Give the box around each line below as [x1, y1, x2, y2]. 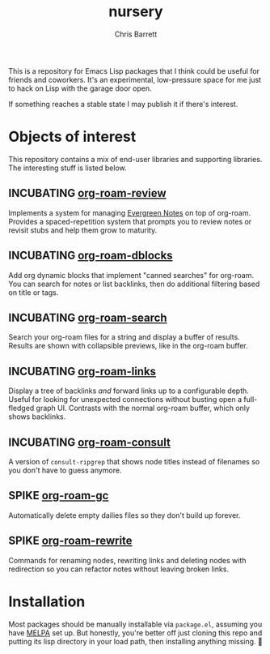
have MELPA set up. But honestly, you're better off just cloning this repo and [8, 627, 263, 638]
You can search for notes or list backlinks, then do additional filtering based [8, 279, 260, 289]
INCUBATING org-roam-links [8, 364, 156, 378]
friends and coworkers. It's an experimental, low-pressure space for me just [8, 75, 261, 84]
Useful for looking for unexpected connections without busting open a [8, 395, 243, 404]
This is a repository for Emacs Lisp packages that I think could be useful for [8, 66, 260, 75]
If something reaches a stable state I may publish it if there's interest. [8, 99, 238, 109]
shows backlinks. [8, 412, 66, 421]
